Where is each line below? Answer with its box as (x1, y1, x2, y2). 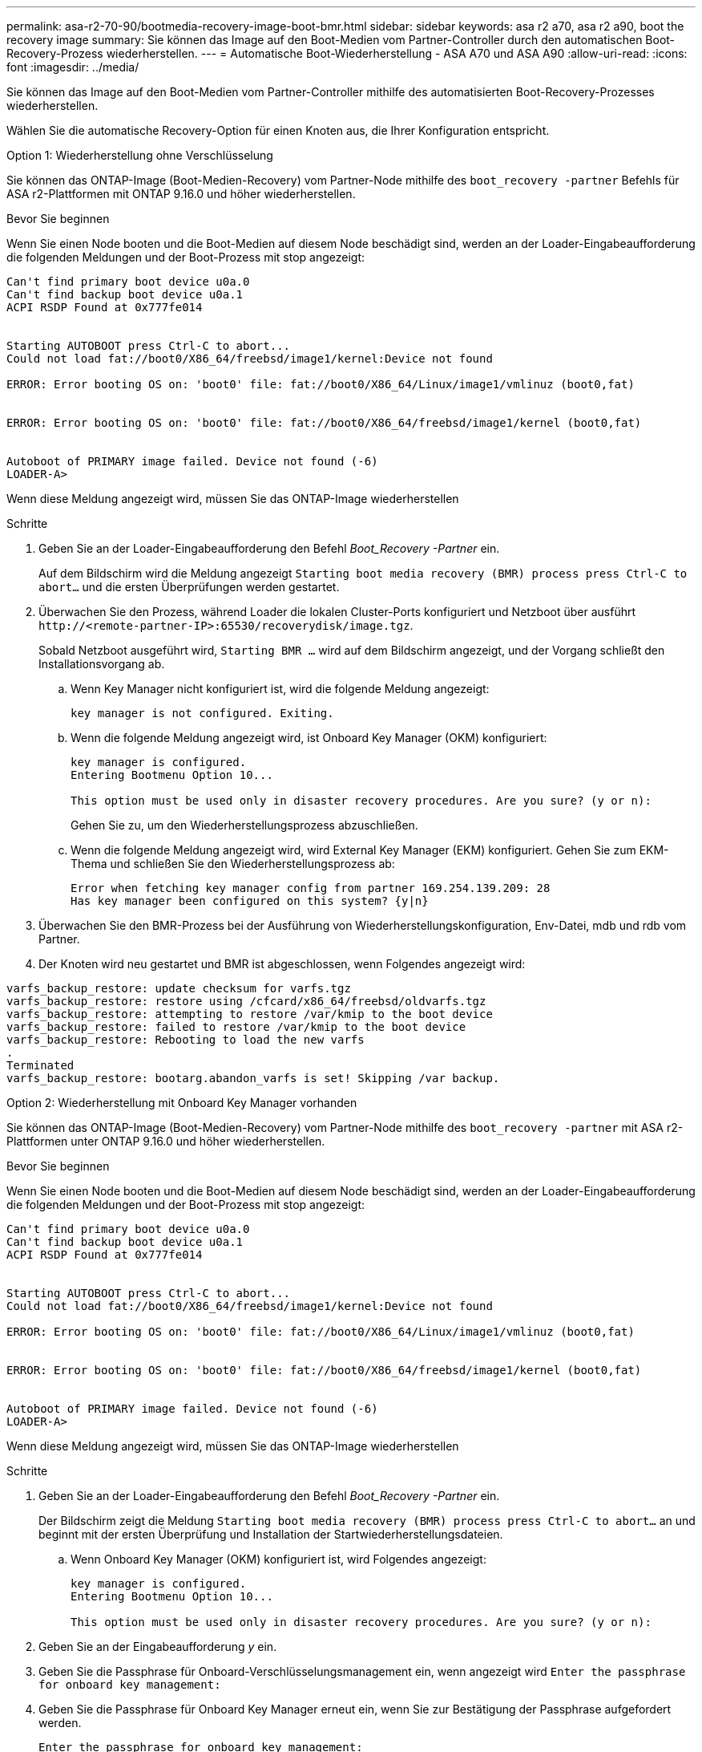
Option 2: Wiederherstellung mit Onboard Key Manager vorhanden (6, 1096, 357, 1109)
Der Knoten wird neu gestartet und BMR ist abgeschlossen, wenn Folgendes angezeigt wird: (38, 957, 526, 971)
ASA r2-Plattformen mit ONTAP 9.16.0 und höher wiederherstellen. (6, 187, 356, 201)
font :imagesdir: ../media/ (6, 60, 139, 74)
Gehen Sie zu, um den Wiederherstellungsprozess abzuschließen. (71, 818, 418, 832)
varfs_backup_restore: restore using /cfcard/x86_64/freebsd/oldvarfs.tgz (6, 995, 486, 1008)
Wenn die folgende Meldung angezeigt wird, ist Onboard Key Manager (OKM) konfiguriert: (71, 731, 547, 744)
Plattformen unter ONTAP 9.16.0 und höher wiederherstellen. (6, 1134, 325, 1148)
